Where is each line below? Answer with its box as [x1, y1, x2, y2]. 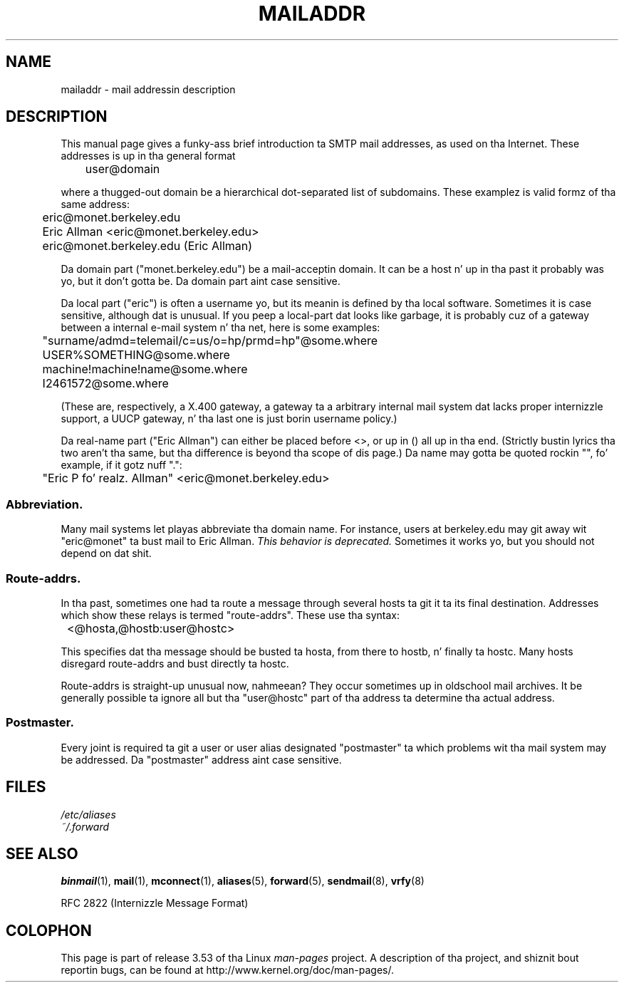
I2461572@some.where [42, 376, 169, 391]
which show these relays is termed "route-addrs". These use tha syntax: [61, 608, 400, 621]
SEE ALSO [6, 844, 78, 863]
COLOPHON [6, 921, 92, 940]
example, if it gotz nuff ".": [61, 459, 182, 472]
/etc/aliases [61, 808, 116, 821]
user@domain [85, 162, 160, 177]
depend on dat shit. [61, 547, 152, 560]
